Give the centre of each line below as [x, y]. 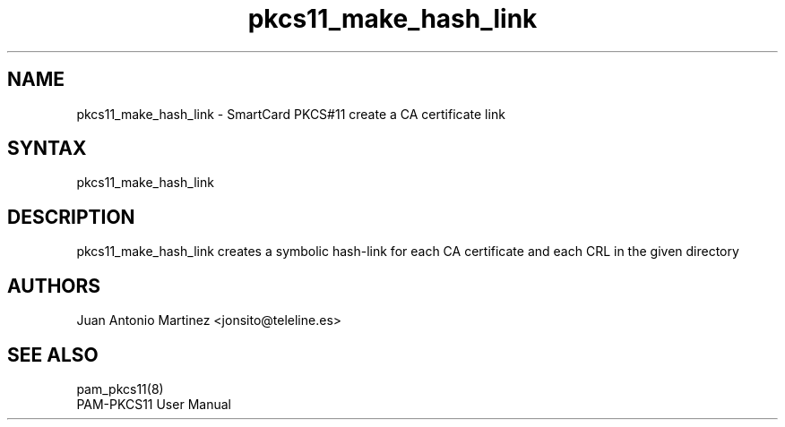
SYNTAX [47, 149]
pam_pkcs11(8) [120, 389]
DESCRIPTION [71, 217]
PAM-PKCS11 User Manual [154, 404]
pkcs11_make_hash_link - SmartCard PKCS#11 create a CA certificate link [291, 114]
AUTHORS [54, 286]
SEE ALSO [53, 354]
